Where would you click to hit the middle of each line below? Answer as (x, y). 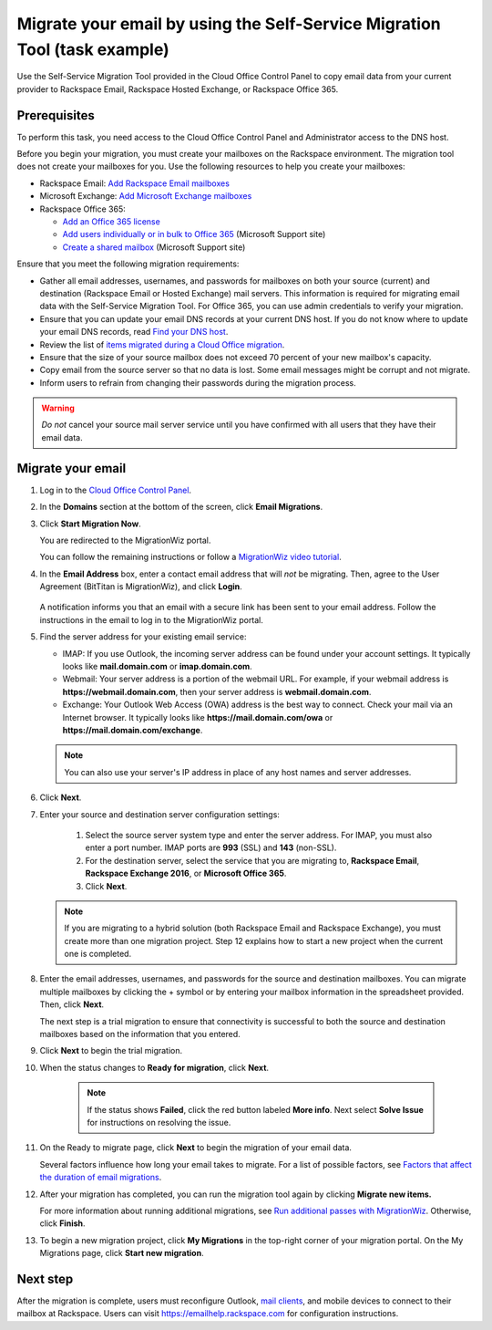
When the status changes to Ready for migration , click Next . (154, 1067)
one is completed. (98, 954)
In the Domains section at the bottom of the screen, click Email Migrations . (181, 507)
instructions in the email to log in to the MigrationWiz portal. (152, 619)
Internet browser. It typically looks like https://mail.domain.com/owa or (198, 717)
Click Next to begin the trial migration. (111, 1051)
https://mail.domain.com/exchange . (133, 730)
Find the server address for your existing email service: (143, 637)
